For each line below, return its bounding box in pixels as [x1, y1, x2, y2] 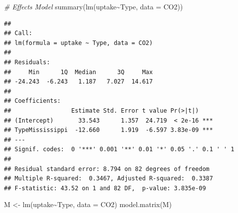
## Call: [4, 30, 33, 37]
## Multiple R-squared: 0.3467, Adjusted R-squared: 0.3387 [4, 175, 213, 182]
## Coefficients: [4, 97, 61, 105]
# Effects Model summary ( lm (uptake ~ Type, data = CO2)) [4, 1, 183, 11]
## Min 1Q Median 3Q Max [4, 68, 153, 76]
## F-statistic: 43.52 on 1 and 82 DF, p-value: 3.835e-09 [4, 184, 206, 192]
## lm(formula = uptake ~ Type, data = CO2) [4, 39, 153, 46]
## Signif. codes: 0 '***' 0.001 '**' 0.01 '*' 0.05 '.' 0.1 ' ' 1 [4, 146, 235, 153]
